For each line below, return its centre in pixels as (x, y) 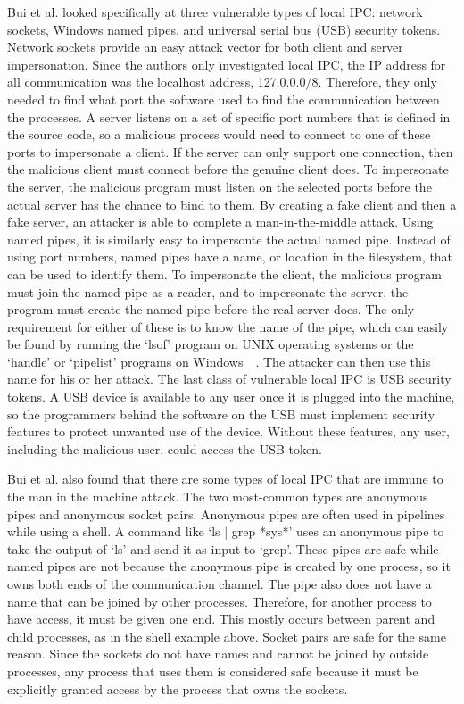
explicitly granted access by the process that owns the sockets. (178, 688)
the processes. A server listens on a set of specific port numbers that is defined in (229, 116)
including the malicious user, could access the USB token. (165, 448)
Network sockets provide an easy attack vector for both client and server (205, 47)
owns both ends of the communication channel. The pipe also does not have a (220, 584)
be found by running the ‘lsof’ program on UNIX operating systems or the (211, 344)
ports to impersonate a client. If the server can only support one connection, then (230, 151)
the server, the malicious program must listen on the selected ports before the (220, 186)
